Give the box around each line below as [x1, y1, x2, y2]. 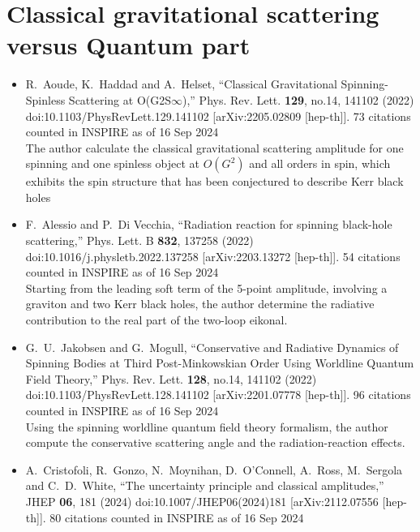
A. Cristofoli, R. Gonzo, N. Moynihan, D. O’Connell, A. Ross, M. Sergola [25, 461, 403, 478]
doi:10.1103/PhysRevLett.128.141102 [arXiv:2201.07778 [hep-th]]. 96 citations [25, 386, 411, 403]
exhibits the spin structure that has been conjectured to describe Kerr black [25, 173, 404, 190]
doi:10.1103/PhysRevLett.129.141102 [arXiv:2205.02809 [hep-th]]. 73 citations [25, 107, 411, 124]
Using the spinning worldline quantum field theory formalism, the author [25, 418, 388, 435]
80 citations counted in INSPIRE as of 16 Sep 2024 [49, 508, 304, 526]
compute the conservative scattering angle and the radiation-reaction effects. [25, 434, 405, 451]
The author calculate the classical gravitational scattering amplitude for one [25, 139, 404, 156]
